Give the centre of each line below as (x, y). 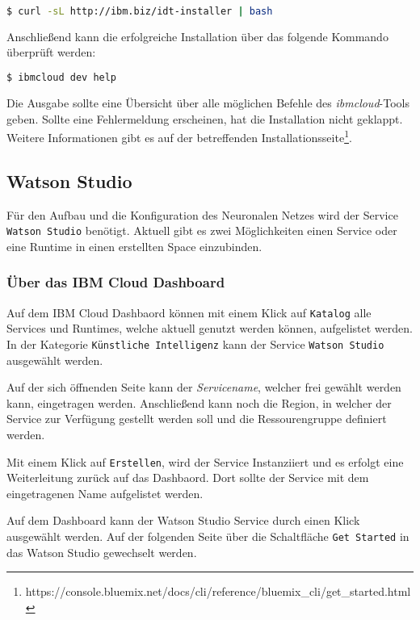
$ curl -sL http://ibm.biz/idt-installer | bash (140, 11)
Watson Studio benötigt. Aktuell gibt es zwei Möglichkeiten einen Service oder (202, 230)
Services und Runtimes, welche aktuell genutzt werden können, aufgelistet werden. (210, 328)
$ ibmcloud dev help (62, 78)
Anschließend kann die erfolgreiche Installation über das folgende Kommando (197, 36)
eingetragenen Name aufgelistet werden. (105, 493)
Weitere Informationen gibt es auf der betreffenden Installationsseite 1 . (179, 136)
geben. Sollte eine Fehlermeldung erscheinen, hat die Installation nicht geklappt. (205, 118)
